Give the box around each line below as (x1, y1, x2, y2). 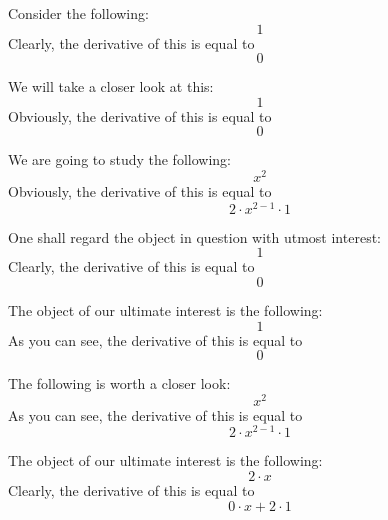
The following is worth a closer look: (8, 373, 231, 394)
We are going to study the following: (8, 149, 231, 170)
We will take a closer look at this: (8, 76, 214, 97)
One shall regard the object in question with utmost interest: (8, 226, 381, 247)
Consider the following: (8, 3, 149, 23)
